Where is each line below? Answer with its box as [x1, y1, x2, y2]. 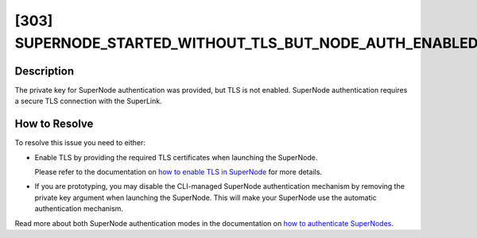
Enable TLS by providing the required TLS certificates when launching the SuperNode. [34, 152, 318, 162]
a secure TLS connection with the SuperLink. [14, 96, 162, 106]
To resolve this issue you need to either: [14, 138, 146, 148]
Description [14, 64, 75, 78]
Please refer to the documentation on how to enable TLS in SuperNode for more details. [34, 167, 322, 176]
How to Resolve [14, 117, 94, 131]
